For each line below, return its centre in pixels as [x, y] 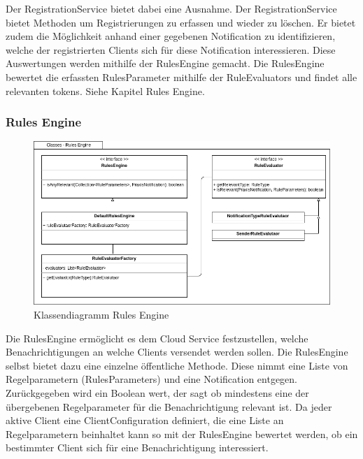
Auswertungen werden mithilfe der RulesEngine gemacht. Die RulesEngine [165, 63]
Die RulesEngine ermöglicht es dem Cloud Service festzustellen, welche [157, 338]
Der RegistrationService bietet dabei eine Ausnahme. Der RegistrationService [171, 8]
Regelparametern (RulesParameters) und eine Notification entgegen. [151, 379]
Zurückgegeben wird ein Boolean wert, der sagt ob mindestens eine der [157, 393]
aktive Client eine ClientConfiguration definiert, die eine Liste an [145, 420]
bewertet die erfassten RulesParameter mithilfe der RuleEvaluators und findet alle [181, 76]
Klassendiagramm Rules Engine [101, 315]
